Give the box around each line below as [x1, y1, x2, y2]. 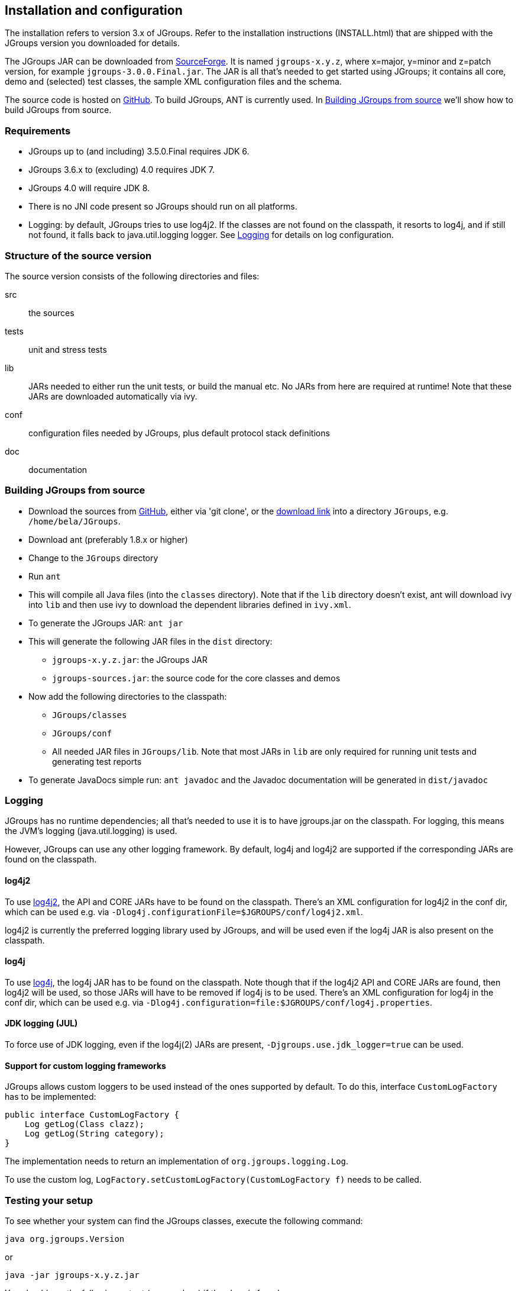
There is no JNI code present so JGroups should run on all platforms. [28, 201, 297, 212]
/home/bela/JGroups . [28, 516, 121, 526]
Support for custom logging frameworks [5, 1060, 166, 1071]
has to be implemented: [5, 1092, 96, 1102]
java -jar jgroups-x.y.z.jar [5, 1270, 140, 1280]
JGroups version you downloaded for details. [5, 38, 180, 49]
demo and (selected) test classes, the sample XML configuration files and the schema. [5, 76, 342, 87]
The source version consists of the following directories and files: [5, 271, 260, 281]
